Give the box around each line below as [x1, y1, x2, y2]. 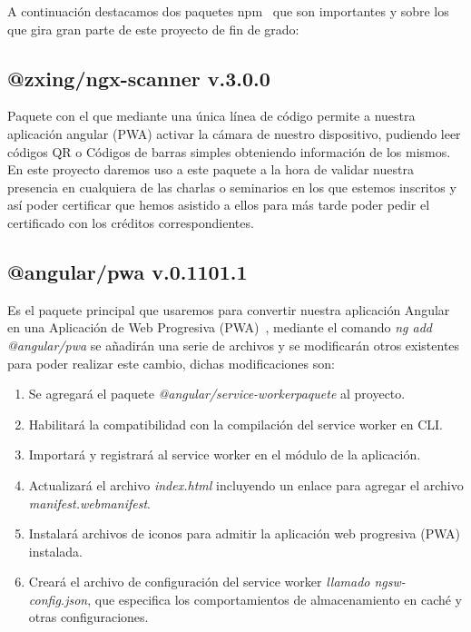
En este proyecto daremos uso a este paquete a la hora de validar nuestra [7, 160, 414, 179]
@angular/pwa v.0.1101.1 [7, 257, 248, 285]
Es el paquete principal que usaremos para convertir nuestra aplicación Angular [7, 300, 450, 319]
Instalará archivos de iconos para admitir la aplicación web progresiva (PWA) [28, 524, 460, 543]
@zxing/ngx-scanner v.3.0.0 [7, 64, 270, 92]
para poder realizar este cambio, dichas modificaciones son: [7, 353, 335, 372]
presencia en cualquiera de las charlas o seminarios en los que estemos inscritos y [7, 177, 456, 196]
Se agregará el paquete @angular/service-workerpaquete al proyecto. [28, 384, 406, 403]
